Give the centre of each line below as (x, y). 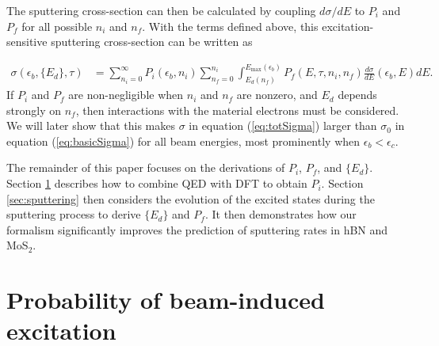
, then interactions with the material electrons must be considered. (237, 110)
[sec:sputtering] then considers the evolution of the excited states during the (191, 198)
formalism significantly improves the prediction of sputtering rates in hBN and (197, 229)
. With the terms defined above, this (230, 26)
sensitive (27, 42)
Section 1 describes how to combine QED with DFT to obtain (157, 183)
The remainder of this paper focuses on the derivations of (146, 167)
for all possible (57, 26)
